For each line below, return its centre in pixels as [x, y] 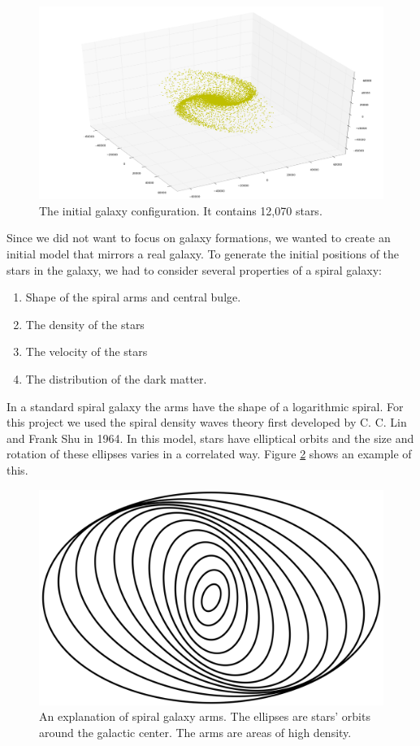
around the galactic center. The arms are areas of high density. [195, 732]
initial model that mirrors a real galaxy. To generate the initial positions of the [203, 254]
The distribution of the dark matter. [116, 379]
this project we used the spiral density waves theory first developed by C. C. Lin [207, 422]
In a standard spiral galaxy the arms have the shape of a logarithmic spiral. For [205, 406]
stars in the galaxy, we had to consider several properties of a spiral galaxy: [194, 269]
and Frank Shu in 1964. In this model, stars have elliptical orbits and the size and [210, 438]
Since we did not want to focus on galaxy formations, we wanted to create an [199, 238]
